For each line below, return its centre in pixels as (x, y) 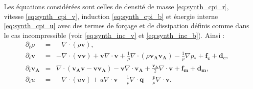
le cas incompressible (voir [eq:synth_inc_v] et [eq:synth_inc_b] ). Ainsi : (114, 35)
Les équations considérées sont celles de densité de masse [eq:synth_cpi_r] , (116, 6)
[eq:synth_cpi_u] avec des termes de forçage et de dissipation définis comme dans (127, 26)
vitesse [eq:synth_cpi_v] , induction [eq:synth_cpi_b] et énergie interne (111, 16)
